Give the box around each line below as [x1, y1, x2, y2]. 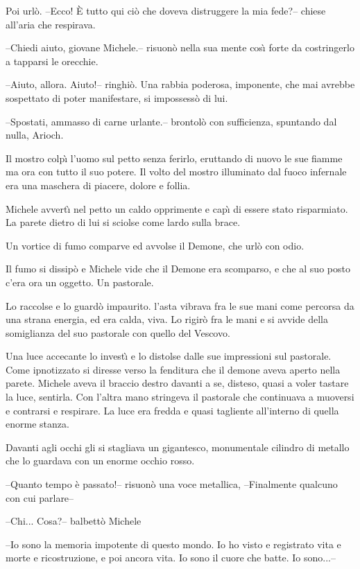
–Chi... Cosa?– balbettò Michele [6, 514, 142, 528]
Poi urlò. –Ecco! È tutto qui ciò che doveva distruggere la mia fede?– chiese [6, 3, 326, 17]
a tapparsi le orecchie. [6, 53, 98, 68]
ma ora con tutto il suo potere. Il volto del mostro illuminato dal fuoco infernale [6, 164, 347, 179]
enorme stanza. [6, 417, 69, 431]
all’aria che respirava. [6, 17, 96, 31]
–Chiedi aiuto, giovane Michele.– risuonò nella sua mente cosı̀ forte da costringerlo [6, 40, 354, 55]
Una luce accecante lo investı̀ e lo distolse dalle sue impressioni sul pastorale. [6, 349, 332, 363]
